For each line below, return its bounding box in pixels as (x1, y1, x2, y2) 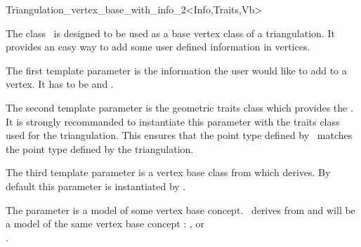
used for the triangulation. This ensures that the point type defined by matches (6, 128, 353, 142)
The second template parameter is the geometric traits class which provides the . (6, 100, 353, 114)
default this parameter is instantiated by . (6, 178, 186, 193)
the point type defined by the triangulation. (6, 141, 194, 156)
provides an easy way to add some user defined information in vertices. (6, 39, 310, 54)
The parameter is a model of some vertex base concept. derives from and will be (6, 202, 355, 217)
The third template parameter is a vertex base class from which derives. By (6, 165, 331, 180)
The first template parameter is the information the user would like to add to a (6, 62, 347, 77)
